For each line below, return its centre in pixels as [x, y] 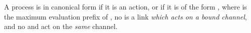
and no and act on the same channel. [61, 26]
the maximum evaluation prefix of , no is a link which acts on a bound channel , [125, 16]
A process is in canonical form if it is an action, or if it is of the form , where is [125, 6]
